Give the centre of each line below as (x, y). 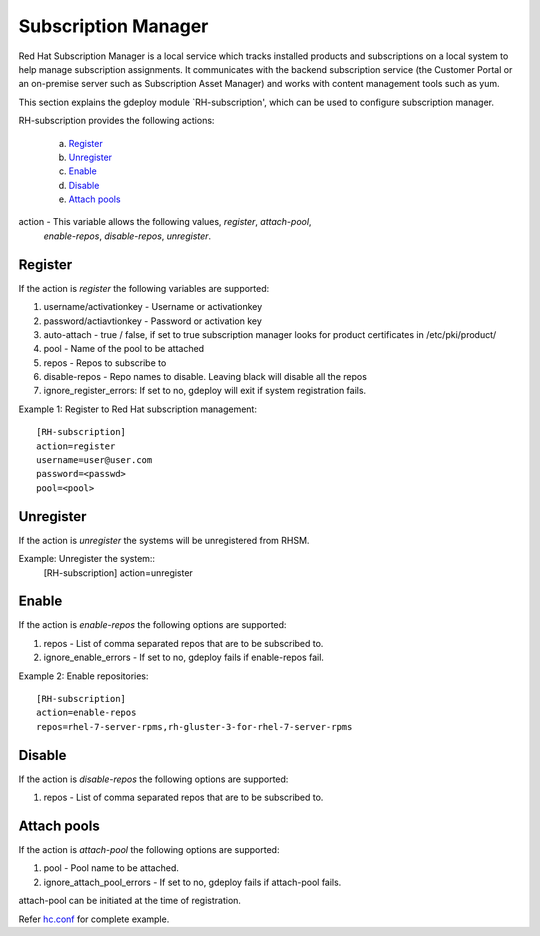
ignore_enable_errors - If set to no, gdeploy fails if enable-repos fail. (184, 657)
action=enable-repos (86, 713)
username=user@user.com (94, 460)
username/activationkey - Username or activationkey (153, 307)
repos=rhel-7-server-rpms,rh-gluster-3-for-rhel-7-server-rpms (194, 726)
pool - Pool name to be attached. (111, 868)
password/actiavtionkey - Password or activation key (152, 321)
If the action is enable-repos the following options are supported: (152, 625)
